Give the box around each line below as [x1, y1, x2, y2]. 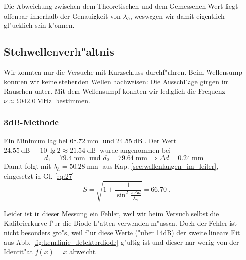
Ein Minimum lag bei [4, 135, 68, 145]
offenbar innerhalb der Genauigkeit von [4, 10, 121, 20]
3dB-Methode [4, 116, 59, 128]
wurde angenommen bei [100, 145, 171, 155]
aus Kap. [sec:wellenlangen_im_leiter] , [102, 161, 219, 171]
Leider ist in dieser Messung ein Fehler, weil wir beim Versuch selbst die [4, 208, 219, 218]
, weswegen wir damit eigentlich [130, 10, 225, 20]
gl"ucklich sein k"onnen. [4, 20, 75, 30]
